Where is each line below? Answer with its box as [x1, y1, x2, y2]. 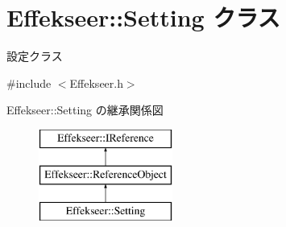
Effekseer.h [69, 74, 123, 91]
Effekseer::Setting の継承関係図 [6, 101, 164, 118]
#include [6, 74, 52, 91]
